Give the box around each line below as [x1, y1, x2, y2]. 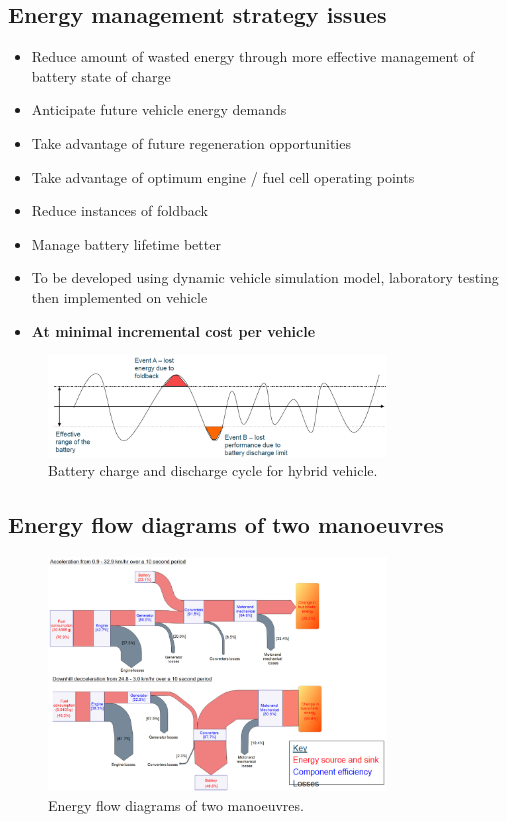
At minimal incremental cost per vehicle [31, 320, 316, 341]
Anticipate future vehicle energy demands [31, 99, 287, 120]
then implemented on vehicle [31, 286, 208, 307]
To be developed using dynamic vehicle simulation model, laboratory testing [31, 267, 499, 288]
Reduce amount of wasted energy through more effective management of [31, 46, 475, 67]
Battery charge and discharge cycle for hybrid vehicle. [48, 460, 378, 481]
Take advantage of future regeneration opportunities [31, 132, 351, 153]
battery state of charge [31, 65, 171, 86]
